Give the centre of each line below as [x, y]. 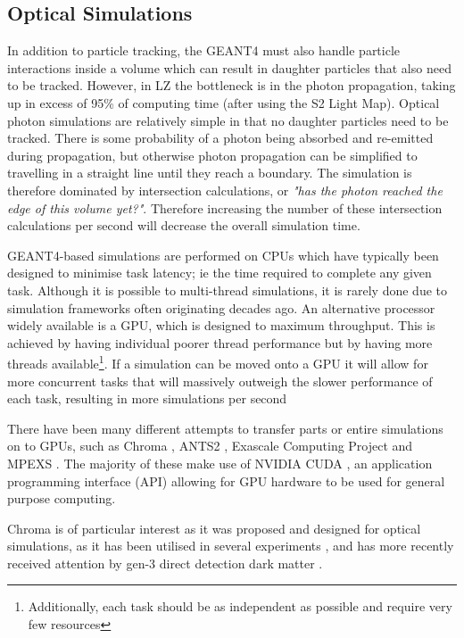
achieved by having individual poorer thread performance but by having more [220, 342]
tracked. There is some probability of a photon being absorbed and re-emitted [220, 138]
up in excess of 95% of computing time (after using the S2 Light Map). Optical [224, 102]
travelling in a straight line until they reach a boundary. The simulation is [210, 173]
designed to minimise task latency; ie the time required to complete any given [220, 273]
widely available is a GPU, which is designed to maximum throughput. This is [221, 325]
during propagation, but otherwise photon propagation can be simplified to [212, 155]
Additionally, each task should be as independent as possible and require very [240, 606]
